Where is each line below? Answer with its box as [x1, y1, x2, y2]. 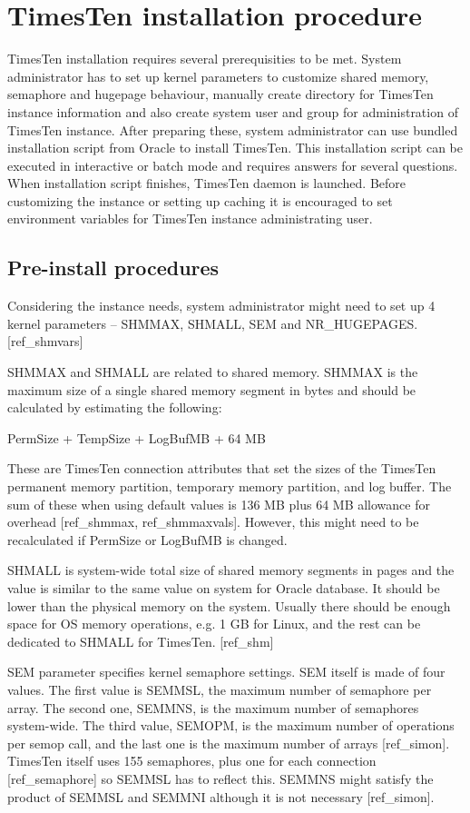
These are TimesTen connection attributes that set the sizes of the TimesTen [7, 459, 436, 478]
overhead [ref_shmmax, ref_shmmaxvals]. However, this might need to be [7, 512, 419, 531]
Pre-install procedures [7, 253, 220, 282]
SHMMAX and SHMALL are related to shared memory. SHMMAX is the [7, 362, 418, 382]
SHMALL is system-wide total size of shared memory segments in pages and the [7, 560, 455, 580]
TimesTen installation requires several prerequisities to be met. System [7, 49, 402, 68]
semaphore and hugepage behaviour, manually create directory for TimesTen [7, 84, 434, 104]
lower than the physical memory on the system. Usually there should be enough [7, 596, 451, 615]
